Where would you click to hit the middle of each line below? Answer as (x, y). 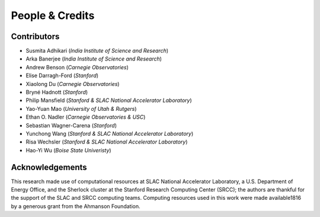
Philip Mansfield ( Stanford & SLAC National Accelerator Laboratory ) (109, 100)
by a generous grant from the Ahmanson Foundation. (76, 206)
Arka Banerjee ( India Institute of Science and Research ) (94, 59)
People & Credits (53, 15)
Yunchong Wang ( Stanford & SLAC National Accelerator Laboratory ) (110, 133)
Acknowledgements (49, 167)
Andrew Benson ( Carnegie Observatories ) (77, 67)
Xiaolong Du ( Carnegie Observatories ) (73, 84)
